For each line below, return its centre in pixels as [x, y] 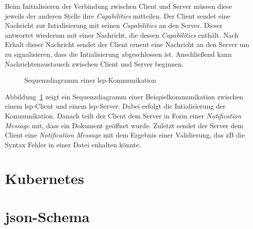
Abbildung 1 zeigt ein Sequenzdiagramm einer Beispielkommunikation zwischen [124, 96]
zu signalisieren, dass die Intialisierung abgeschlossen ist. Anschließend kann [118, 54]
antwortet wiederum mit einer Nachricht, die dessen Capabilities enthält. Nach [122, 34]
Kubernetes [45, 178]
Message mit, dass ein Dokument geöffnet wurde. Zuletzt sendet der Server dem [124, 125]
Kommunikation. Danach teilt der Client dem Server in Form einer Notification [123, 115]
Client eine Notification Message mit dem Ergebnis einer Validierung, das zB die [125, 135]
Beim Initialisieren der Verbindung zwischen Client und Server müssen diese [118, 6]
